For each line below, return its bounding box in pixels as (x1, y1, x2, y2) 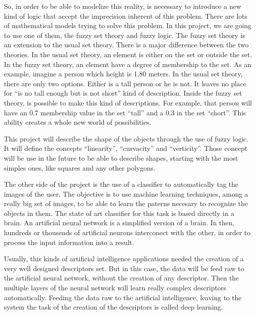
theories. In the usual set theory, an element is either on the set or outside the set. (4, 49, 252, 59)
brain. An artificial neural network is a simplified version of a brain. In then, (4, 217, 234, 228)
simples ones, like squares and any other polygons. (4, 162, 156, 173)
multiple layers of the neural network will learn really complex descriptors (4, 282, 226, 293)
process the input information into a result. (4, 237, 134, 247)
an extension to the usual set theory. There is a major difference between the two (4, 39, 249, 50)
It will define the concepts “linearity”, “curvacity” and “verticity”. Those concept (4, 143, 248, 153)
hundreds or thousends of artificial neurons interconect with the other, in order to (4, 227, 251, 238)
